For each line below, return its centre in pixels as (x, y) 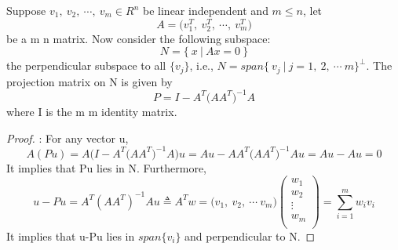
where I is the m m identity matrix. (92, 111)
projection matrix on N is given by (89, 81)
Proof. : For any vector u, (68, 138)
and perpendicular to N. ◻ (250, 236)
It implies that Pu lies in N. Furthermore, (107, 167)
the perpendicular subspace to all (86, 65)
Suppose (26, 10)
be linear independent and (206, 10)
